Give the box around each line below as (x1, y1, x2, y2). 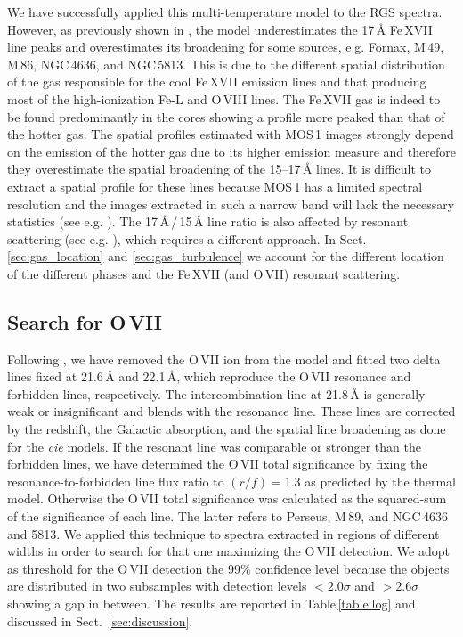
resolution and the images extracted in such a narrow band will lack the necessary (7, 194, 455, 213)
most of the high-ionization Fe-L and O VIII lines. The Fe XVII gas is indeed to (7, 89, 441, 108)
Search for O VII (7, 307, 163, 335)
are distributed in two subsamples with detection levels (7, 576, 307, 595)
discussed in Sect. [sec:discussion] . (7, 611, 193, 630)
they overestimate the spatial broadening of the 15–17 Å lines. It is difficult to (7, 159, 431, 178)
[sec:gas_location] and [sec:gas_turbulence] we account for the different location (7, 247, 444, 265)
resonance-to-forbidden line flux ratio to (7, 471, 224, 490)
